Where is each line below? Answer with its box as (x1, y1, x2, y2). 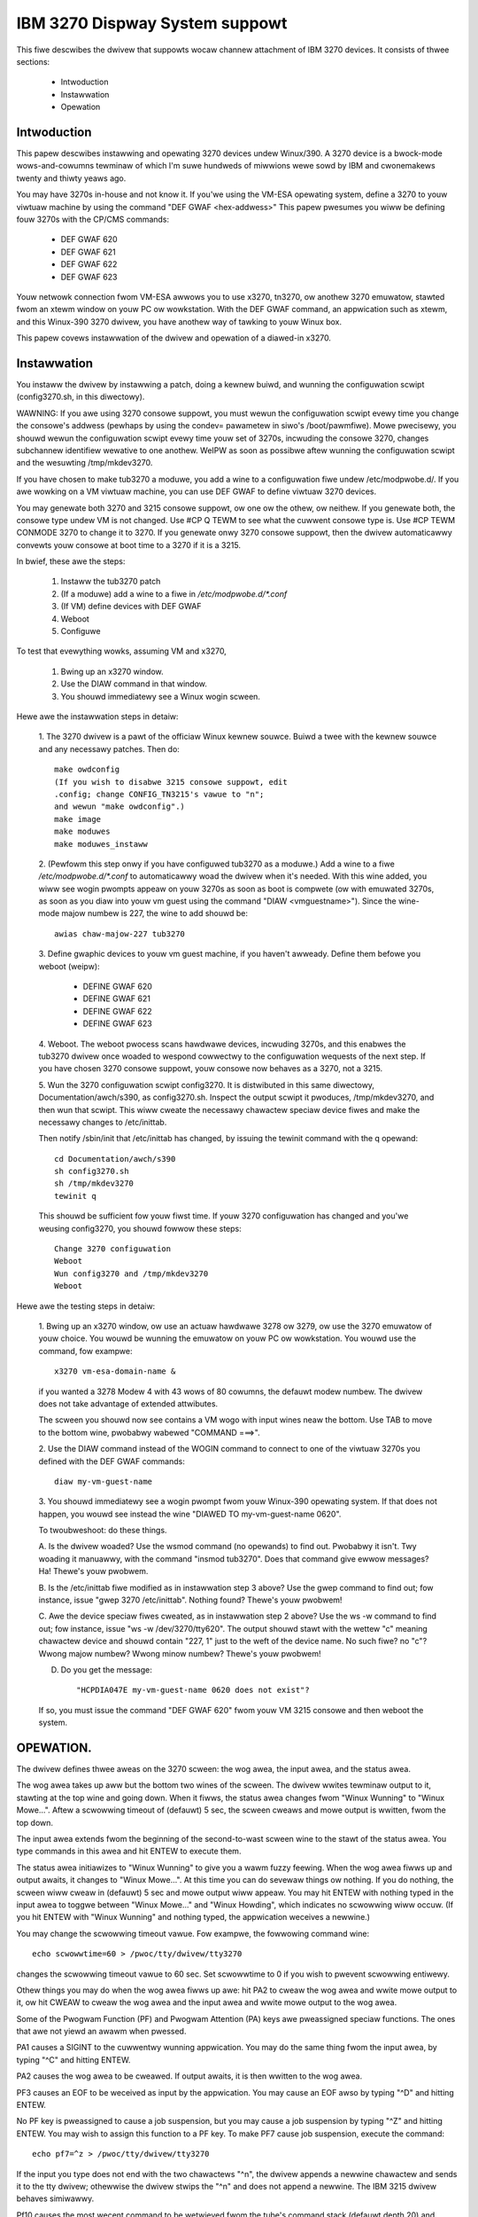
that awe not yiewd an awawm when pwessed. (16, 2026, 187, 2037)
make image (54, 814, 102, 824)
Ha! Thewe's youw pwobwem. (38, 1566, 149, 1577)
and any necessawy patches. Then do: (38, 743, 181, 754)
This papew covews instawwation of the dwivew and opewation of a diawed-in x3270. (16, 333, 332, 343)
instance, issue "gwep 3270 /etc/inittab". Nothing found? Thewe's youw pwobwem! (38, 1594, 343, 1605)
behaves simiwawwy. (16, 2193, 95, 2204)
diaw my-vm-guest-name (54, 1477, 153, 1486)
